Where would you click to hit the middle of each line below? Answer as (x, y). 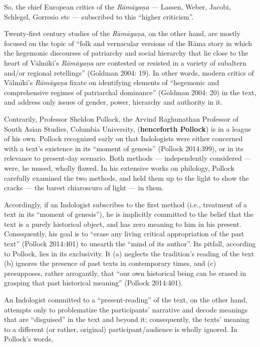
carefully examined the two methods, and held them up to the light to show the (126, 178)
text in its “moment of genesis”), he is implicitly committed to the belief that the (129, 214)
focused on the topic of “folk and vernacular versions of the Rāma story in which (128, 43)
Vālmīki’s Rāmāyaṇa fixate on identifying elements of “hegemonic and (112, 82)
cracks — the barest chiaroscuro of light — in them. (84, 188)
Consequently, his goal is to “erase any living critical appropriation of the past (124, 234)
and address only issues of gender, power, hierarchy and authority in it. (113, 102)
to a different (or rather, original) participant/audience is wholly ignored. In (121, 329)
